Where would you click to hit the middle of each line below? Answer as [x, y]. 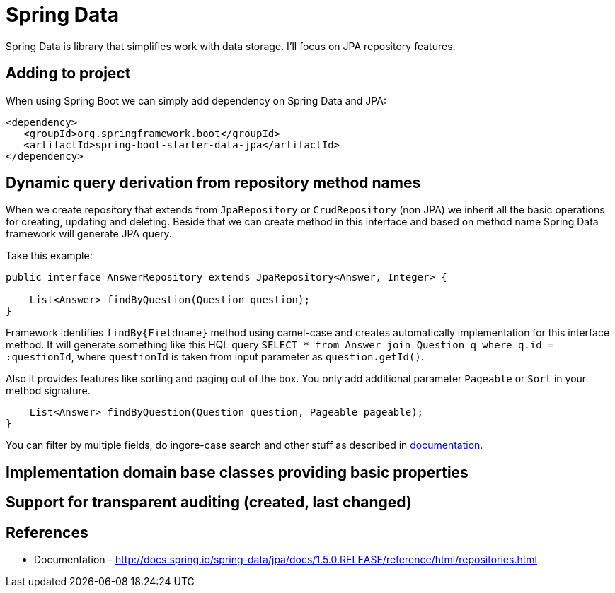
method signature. [48, 391]
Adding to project [68, 74]
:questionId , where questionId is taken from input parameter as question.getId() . [215, 357]
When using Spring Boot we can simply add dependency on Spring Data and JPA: [196, 100]
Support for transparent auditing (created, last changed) [209, 503]
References [47, 532]
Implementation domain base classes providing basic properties [237, 472]
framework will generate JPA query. [89, 234]
